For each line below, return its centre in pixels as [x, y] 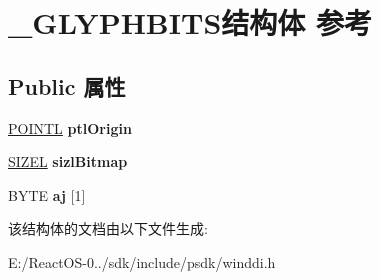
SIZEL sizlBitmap [68, 161]
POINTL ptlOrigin [70, 127]
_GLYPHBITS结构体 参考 [190, 22]
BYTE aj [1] [47, 194]
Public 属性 [67, 85]
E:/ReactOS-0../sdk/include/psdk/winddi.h [142, 261]
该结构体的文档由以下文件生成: [108, 228]
